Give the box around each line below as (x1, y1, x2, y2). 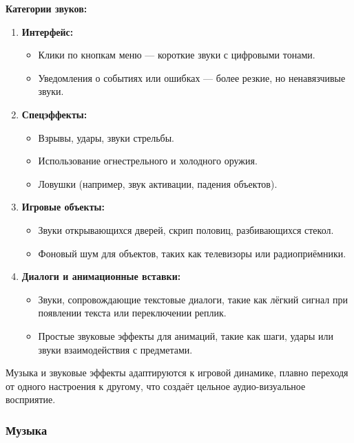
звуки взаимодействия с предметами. (38, 342, 193, 356)
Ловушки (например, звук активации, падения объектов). (38, 176, 278, 191)
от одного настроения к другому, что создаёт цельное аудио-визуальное (6, 378, 306, 393)
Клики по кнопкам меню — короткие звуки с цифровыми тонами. (38, 47, 315, 62)
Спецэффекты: (21, 107, 87, 121)
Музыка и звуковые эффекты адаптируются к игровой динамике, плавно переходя (6, 365, 348, 380)
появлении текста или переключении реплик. (38, 305, 227, 320)
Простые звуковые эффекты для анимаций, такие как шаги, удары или (38, 328, 333, 343)
